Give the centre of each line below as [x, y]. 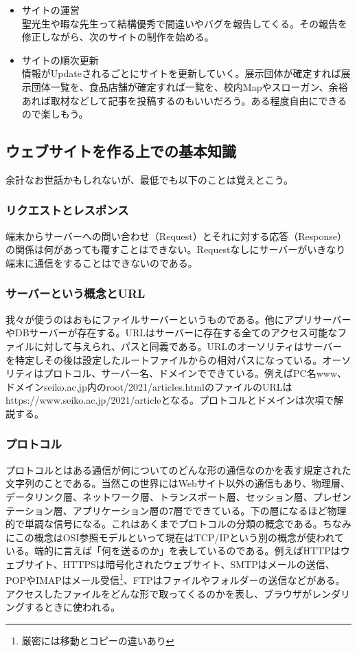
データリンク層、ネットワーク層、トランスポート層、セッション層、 [159, 496]
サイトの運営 [50, 10]
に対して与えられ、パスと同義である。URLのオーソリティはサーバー [188, 346]
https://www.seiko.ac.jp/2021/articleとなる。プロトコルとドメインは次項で [170, 400]
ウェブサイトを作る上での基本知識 [121, 151]
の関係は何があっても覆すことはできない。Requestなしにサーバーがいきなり [176, 249]
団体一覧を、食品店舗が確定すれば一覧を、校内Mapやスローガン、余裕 [189, 86]
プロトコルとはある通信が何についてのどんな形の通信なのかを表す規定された [178, 469]
